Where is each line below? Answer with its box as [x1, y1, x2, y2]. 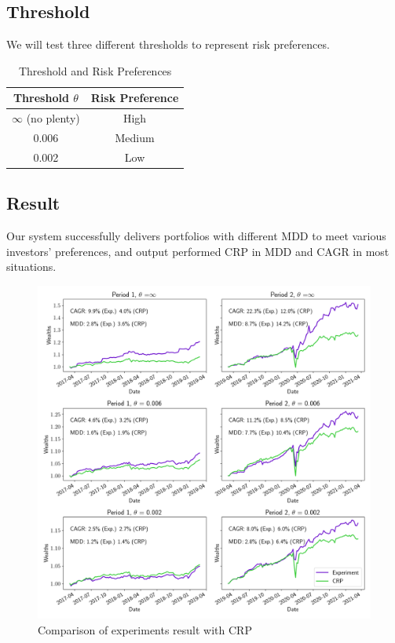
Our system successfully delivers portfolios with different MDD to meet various [6, 228, 386, 244]
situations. [6, 258, 57, 275]
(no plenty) [26, 110, 80, 126]
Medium [115, 130, 155, 146]
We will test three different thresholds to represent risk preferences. [6, 36, 330, 53]
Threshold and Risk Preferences [18, 62, 172, 79]
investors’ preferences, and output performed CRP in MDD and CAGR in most [6, 243, 390, 259]
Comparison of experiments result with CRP [38, 621, 252, 638]
